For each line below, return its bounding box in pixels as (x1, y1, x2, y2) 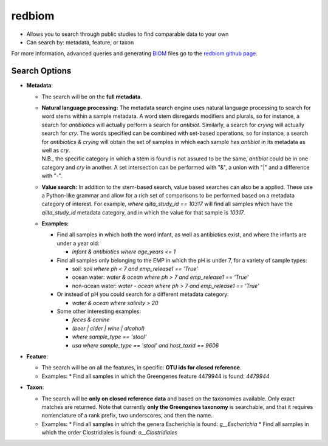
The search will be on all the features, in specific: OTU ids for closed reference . (41, 364, 242, 371)
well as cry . (41, 146, 70, 154)
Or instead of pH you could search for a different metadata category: (56, 290, 229, 298)
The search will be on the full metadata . (41, 93, 142, 100)
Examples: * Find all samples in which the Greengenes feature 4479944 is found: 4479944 (41, 372, 270, 380)
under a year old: (56, 239, 100, 247)
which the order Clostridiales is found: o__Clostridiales (41, 429, 177, 436)
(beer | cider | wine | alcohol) (72, 324, 145, 332)
